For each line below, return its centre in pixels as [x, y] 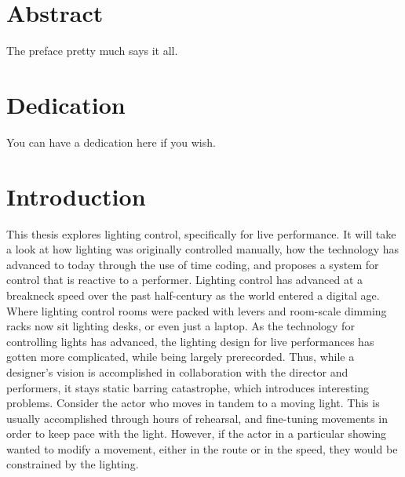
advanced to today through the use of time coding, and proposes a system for [193, 264]
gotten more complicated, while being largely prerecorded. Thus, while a [181, 357]
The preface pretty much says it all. [92, 51]
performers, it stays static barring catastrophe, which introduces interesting [188, 387]
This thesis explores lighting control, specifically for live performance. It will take [201, 233]
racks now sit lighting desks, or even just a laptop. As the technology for [181, 326]
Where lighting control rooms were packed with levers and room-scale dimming [197, 310]
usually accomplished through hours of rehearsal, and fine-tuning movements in [197, 418]
